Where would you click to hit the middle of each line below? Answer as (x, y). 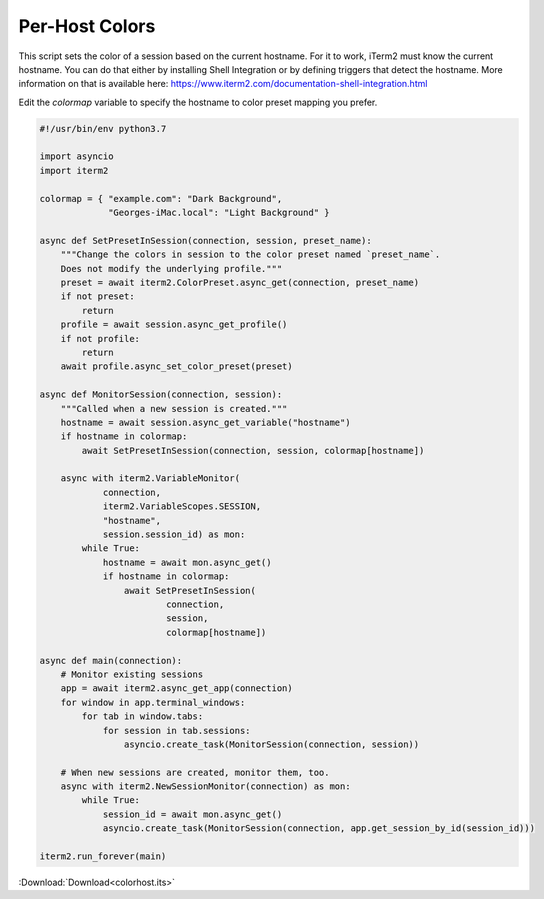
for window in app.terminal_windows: (153, 702)
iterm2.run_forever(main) (103, 856)
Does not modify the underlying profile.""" (171, 268)
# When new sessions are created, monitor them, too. (195, 772)
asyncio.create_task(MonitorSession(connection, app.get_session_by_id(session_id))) (318, 828)
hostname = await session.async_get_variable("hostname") (205, 422)
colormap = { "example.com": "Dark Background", (161, 198)
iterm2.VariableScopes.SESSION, (182, 506)
